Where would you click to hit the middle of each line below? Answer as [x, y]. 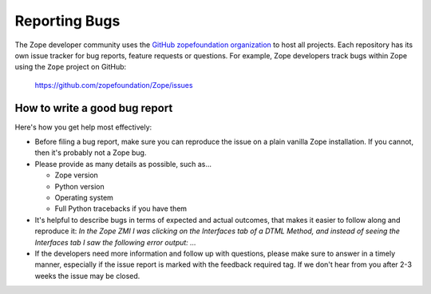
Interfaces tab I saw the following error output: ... [116, 242]
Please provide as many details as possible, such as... [123, 164]
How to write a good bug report [94, 108]
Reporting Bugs [67, 21]
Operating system [84, 197]
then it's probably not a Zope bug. [91, 153]
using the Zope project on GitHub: [71, 67]
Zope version [77, 175]
